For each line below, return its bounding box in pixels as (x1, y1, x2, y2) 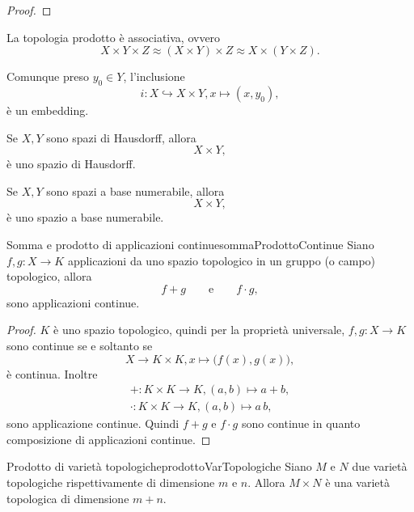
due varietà (352, 458, 408, 475)
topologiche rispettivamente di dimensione (6, 473, 215, 490)
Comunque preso (6, 68, 90, 85)
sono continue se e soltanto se (6, 336, 153, 353)
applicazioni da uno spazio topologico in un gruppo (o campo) (67, 252, 376, 269)
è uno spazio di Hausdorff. (6, 155, 136, 172)
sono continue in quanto (241, 415, 361, 432)
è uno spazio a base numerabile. (6, 209, 164, 226)
